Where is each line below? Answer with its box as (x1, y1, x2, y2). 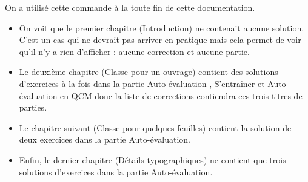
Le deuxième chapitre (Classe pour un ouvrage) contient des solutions (19, 65, 278, 78)
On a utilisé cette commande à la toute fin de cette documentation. (5, 1, 255, 13)
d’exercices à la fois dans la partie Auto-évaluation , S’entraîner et (19, 77, 265, 89)
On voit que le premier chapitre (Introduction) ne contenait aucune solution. (19, 21, 304, 34)
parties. (19, 101, 47, 114)
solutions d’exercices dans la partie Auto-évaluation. (19, 165, 213, 178)
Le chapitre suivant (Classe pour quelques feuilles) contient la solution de (19, 121, 292, 134)
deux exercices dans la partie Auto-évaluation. (19, 133, 190, 146)
